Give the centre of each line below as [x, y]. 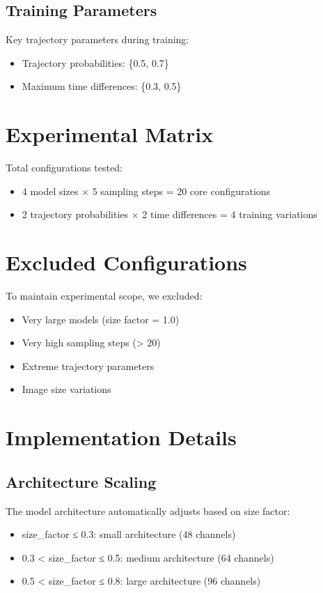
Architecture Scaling [81, 481]
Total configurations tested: [64, 168]
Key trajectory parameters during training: [97, 39]
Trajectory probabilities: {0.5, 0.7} [95, 62]
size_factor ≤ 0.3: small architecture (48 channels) [129, 534]
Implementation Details [121, 437]
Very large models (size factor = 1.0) [101, 319]
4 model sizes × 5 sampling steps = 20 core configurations [146, 191]
